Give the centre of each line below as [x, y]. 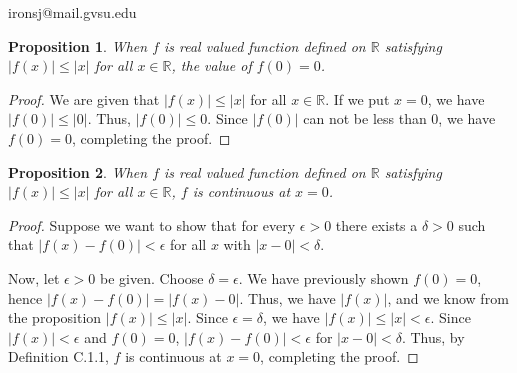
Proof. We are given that [84, 98]
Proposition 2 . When [78, 171]
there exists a [376, 224]
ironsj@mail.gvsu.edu [72, 12]
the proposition [55, 317]
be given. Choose [152, 277]
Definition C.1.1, [58, 356]
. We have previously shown [323, 277]
